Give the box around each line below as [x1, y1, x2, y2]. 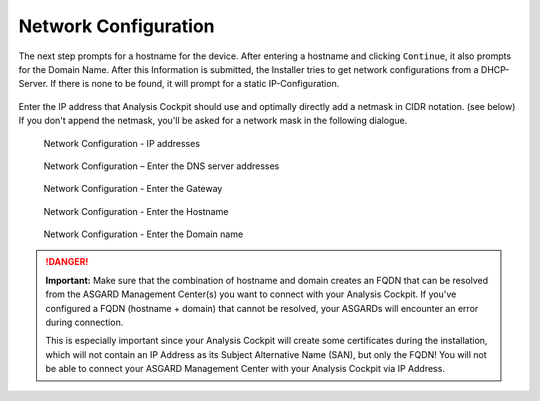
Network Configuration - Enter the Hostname [43, 205, 229, 217]
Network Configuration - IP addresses [43, 137, 200, 149]
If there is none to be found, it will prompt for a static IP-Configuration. [50, 78, 340, 90]
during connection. [45, 316, 124, 329]
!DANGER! [45, 256, 89, 268]
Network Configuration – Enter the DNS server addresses [43, 160, 280, 172]
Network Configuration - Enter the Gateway [43, 183, 223, 195]
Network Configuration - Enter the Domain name [43, 228, 244, 240]
